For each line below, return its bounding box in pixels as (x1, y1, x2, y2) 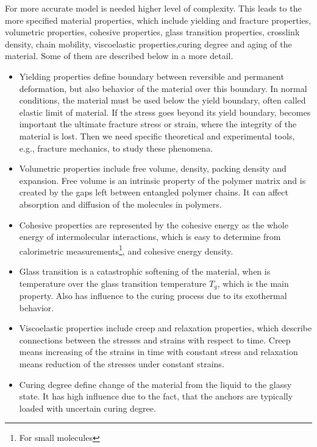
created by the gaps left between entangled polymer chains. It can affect (19, 186, 288, 199)
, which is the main (217, 276, 289, 289)
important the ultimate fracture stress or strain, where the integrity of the (19, 118, 297, 130)
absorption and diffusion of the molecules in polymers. (19, 197, 222, 210)
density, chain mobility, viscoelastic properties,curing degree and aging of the (5, 37, 292, 50)
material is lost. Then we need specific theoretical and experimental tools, (19, 129, 295, 142)
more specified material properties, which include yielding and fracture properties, (5, 13, 312, 26)
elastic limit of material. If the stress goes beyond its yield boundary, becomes (19, 105, 311, 118)
